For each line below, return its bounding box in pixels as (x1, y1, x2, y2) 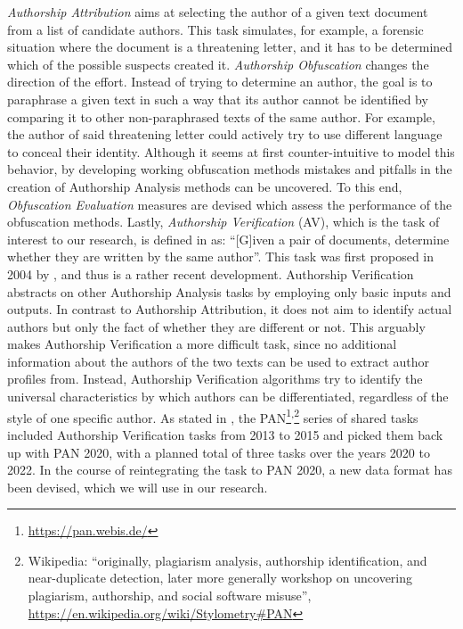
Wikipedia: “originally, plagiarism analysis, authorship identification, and (28, 550, 427, 569)
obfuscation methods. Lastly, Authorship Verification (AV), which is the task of (7, 212, 440, 231)
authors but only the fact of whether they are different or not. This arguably (7, 317, 426, 335)
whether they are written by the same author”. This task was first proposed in (7, 247, 435, 266)
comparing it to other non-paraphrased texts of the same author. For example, (7, 107, 435, 126)
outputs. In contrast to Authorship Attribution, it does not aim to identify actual (7, 300, 452, 319)
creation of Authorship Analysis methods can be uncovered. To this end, (7, 177, 402, 195)
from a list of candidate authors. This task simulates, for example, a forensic (7, 20, 424, 38)
